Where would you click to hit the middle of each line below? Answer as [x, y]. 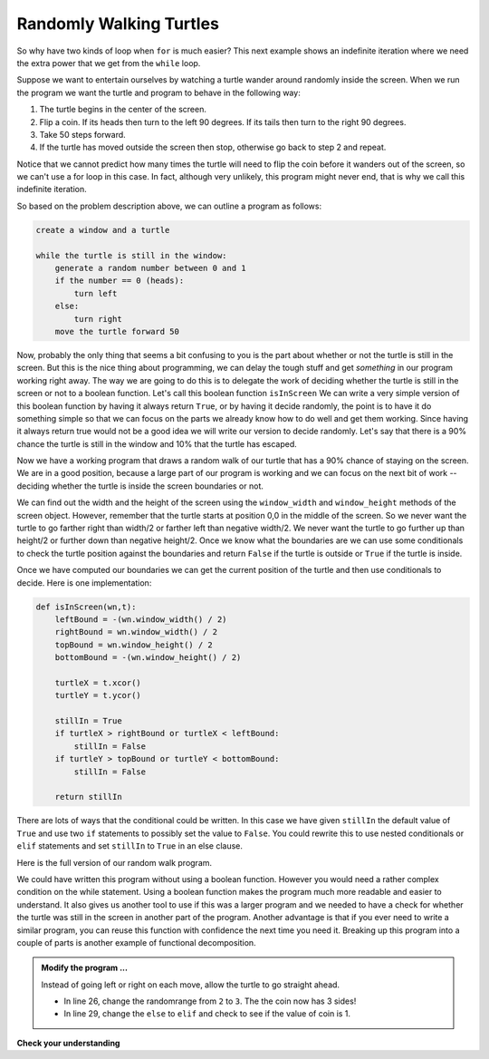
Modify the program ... [85, 968]
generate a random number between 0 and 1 [150, 268]
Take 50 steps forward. [82, 134]
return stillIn [88, 797]
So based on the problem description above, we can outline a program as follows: [169, 206]
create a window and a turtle [103, 230]
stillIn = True [88, 721]
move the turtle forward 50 [117, 331]
